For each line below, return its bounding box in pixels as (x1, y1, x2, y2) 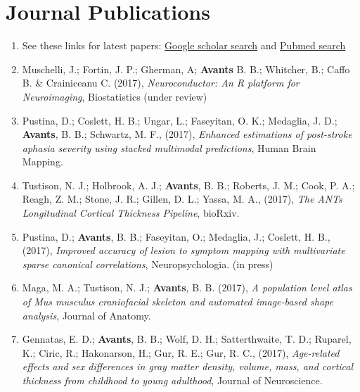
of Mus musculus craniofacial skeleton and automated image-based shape (22, 294, 333, 309)
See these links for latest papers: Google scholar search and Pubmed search (22, 38, 346, 53)
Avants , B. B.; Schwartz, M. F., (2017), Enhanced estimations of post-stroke (22, 127, 352, 141)
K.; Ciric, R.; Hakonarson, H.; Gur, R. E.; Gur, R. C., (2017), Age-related (22, 345, 340, 360)
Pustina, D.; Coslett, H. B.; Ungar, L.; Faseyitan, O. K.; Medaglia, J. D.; (22, 113, 337, 127)
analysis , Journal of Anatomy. (22, 308, 151, 322)
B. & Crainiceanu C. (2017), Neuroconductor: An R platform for (22, 75, 300, 90)
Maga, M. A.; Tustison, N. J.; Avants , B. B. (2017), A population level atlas (22, 280, 352, 295)
